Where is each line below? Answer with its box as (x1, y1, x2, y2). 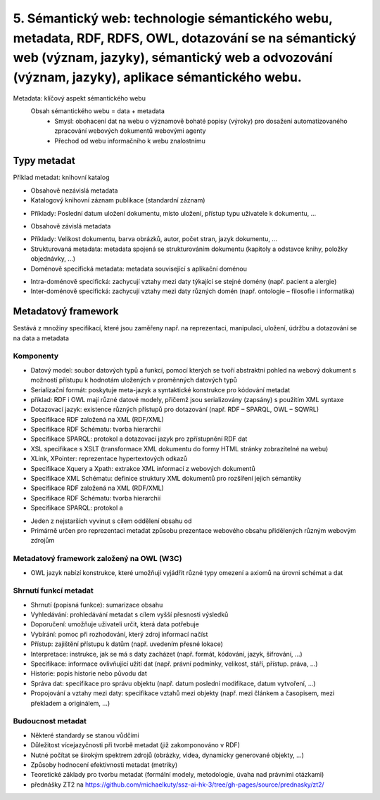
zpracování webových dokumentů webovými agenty (54, 127, 206, 135)
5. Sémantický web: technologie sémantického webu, (13, 11, 333, 26)
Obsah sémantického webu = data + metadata (30, 107, 165, 115)
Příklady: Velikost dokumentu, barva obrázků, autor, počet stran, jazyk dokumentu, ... (30, 235, 278, 243)
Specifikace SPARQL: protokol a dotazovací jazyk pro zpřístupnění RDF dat (30, 434, 248, 443)
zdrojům (30, 536, 55, 545)
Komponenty (13, 351, 59, 361)
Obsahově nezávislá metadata (30, 186, 118, 195)
